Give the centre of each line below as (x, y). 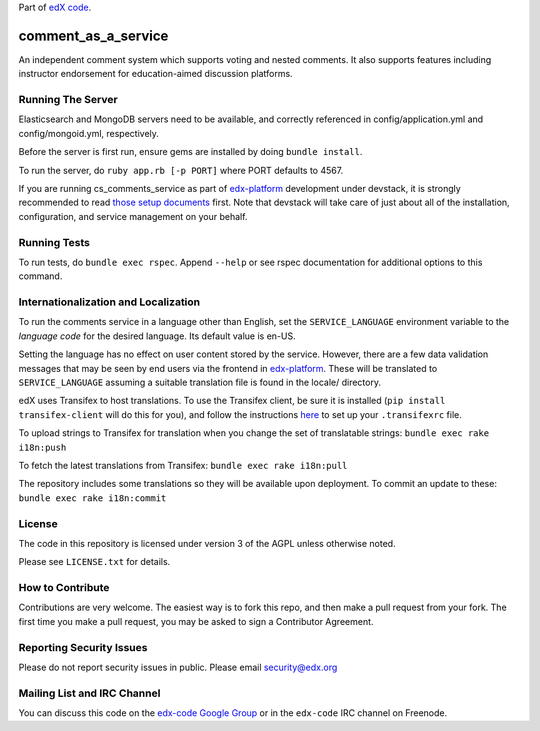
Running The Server (68, 100)
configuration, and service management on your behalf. (133, 216)
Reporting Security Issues (83, 647)
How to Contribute (64, 588)
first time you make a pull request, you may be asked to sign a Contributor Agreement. (196, 621)
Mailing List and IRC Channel (89, 693)
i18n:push (42, 447)
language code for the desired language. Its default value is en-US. (157, 336)
